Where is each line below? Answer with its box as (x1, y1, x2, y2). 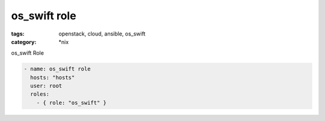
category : (11, 38, 37, 45)
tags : (11, 30, 25, 37)
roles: (30, 91, 50, 98)
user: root (30, 82, 63, 90)
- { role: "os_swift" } (36, 99, 107, 106)
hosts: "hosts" (30, 74, 75, 81)
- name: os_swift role (23, 66, 91, 72)
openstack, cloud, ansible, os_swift (58, 30, 146, 37)
